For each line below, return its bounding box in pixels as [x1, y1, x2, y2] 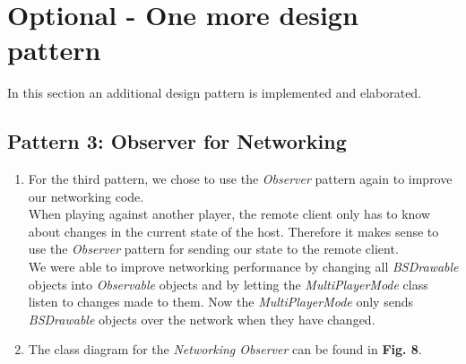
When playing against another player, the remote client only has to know [28, 204, 431, 223]
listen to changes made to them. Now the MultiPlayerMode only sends [28, 292, 413, 311]
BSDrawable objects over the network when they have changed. [28, 309, 375, 328]
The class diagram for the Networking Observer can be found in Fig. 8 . [28, 340, 422, 359]
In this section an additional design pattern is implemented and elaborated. [7, 83, 422, 102]
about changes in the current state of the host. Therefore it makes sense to [28, 221, 439, 240]
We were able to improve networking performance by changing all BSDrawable [28, 257, 459, 276]
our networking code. [28, 186, 144, 205]
